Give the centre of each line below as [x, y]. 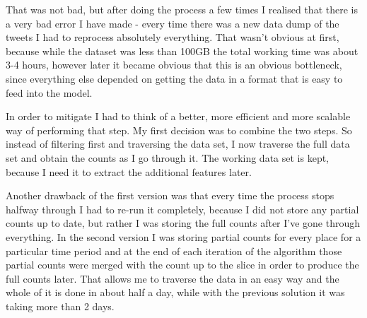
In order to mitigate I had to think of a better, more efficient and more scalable [178, 116]
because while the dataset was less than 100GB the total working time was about [182, 51]
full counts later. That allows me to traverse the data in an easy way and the [173, 278]
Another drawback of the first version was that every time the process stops [170, 195]
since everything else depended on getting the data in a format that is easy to [174, 78]
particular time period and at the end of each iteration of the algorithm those [174, 251]
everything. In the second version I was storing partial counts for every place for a [183, 236]
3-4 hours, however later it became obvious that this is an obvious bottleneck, [174, 65]
